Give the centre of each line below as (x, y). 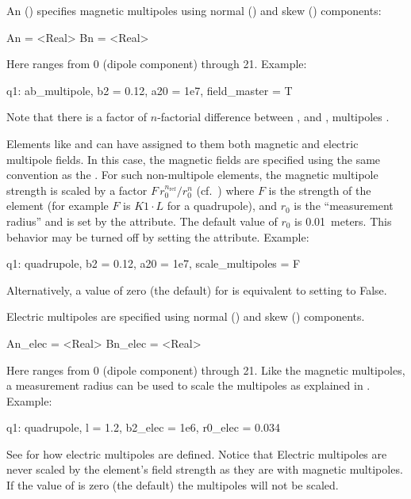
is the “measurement (344, 206)
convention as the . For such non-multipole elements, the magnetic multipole (192, 175)
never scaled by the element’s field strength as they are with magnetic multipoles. (205, 469)
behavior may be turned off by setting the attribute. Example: (158, 236)
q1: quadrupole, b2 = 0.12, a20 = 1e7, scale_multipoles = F (154, 263)
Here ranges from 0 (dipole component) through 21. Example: (157, 64)
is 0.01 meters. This (343, 221)
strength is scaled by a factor (77, 190)
